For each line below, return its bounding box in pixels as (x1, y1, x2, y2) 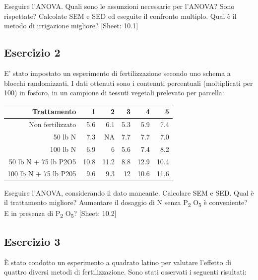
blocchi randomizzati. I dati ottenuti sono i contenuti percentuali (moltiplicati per (4, 77, 253, 88)
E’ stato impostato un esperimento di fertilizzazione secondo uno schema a (4, 68, 231, 78)
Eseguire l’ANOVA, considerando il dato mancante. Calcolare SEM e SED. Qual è (4, 187, 254, 198)
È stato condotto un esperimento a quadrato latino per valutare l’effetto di (4, 257, 231, 267)
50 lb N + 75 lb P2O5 (9, 156, 76, 166)
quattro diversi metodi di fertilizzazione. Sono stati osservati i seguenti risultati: (4, 267, 247, 277)
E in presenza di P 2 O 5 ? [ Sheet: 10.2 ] (4, 208, 117, 220)
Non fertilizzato (29, 119, 76, 130)
